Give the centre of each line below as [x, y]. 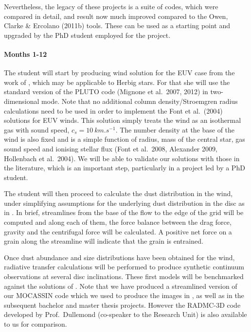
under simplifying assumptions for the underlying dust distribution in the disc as [124, 203]
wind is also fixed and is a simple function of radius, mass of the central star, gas [125, 139]
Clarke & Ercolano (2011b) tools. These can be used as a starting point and [117, 25]
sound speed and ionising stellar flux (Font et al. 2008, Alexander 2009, [111, 148]
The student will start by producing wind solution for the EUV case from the [119, 73]
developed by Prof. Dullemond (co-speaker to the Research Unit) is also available [125, 314]
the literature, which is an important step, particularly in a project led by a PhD [125, 168]
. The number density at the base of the [175, 129]
